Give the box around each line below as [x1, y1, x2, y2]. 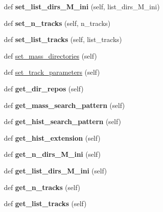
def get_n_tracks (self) [4, 182, 81, 192]
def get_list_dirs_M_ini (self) [4, 165, 107, 175]
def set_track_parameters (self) [4, 67, 100, 77]
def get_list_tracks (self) [4, 198, 87, 209]
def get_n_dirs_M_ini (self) [4, 149, 101, 159]
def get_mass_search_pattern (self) [4, 100, 125, 110]
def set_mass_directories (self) [4, 50, 97, 61]
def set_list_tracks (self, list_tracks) [4, 34, 122, 44]
